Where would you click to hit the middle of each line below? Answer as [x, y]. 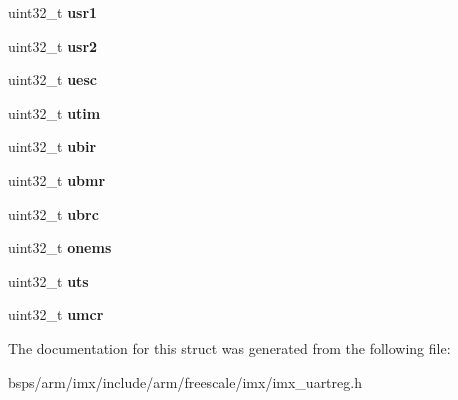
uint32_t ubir [52, 146]
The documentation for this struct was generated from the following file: [229, 347]
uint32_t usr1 [53, 12]
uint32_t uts [48, 280]
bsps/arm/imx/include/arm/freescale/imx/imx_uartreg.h [185, 381]
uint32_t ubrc [53, 213]
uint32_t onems [60, 247]
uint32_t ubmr [57, 179]
